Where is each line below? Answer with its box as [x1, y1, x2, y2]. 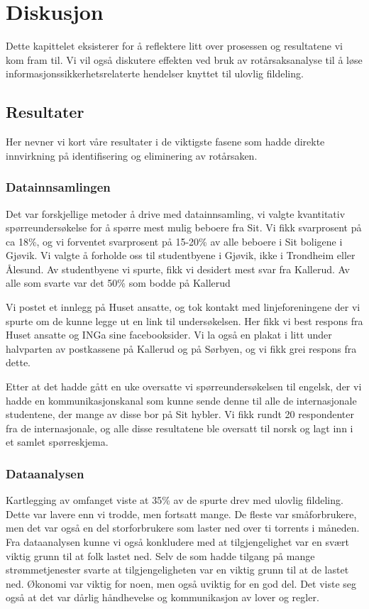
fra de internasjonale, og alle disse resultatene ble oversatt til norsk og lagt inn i [6, 420, 353, 435]
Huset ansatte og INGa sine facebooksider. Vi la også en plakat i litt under [6, 327, 332, 342]
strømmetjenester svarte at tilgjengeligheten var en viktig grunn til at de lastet [6, 562, 349, 577]
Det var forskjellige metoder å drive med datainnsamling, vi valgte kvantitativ [6, 206, 346, 221]
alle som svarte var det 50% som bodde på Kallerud [6, 275, 231, 290]
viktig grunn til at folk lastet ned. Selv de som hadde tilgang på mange [6, 548, 315, 563]
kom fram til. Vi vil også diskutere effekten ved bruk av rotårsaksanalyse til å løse [6, 52, 363, 67]
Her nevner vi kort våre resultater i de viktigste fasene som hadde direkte [6, 134, 325, 149]
